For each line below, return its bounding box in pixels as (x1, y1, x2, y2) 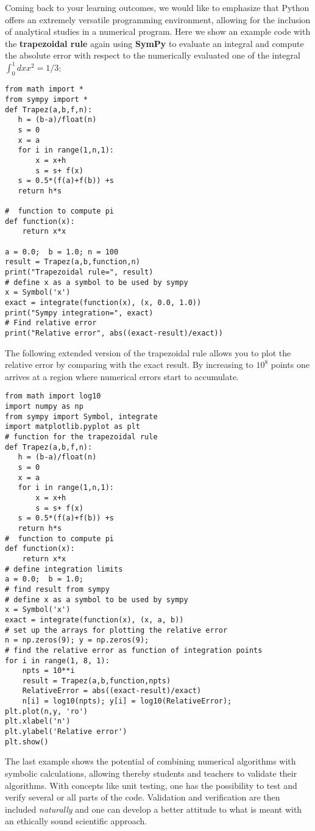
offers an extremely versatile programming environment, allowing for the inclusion (5, 13, 311, 26)
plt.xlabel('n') (5, 717, 71, 726)
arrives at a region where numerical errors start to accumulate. (5, 370, 239, 383)
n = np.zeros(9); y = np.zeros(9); (5, 636, 149, 645)
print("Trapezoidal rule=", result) (5, 268, 154, 277)
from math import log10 (5, 392, 101, 401)
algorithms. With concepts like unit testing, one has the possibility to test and (5, 779, 297, 791)
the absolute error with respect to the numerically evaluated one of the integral (5, 49, 300, 62)
